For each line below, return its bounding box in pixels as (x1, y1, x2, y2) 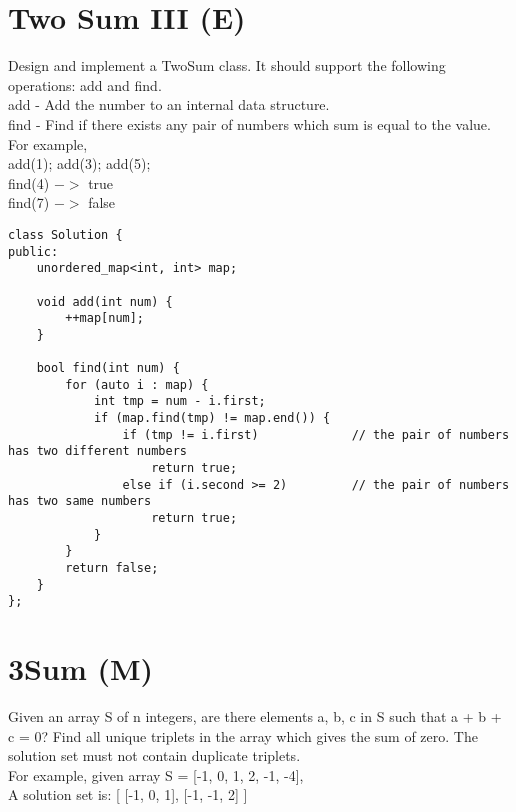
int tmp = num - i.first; (93, 394, 266, 409)
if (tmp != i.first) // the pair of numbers (122, 427, 510, 442)
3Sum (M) (8, 648, 154, 689)
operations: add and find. (8, 74, 162, 95)
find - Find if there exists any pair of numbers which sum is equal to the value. (8, 113, 491, 134)
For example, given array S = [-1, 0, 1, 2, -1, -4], (8, 764, 304, 785)
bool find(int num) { (36, 361, 180, 376)
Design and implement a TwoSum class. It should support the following (8, 55, 446, 76)
